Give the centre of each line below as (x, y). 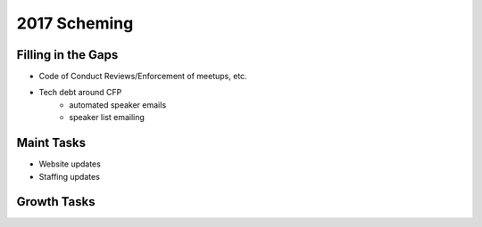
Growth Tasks (56, 202)
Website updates (70, 164)
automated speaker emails (118, 105)
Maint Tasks (51, 143)
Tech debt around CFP (80, 93)
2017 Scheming (75, 23)
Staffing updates (69, 176)
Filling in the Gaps (67, 55)
